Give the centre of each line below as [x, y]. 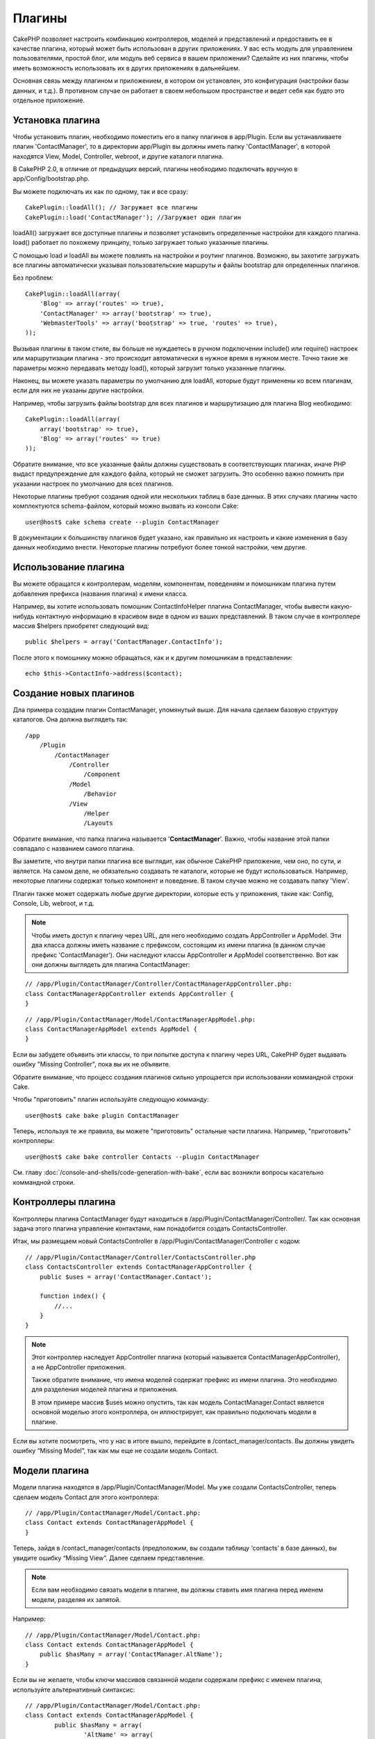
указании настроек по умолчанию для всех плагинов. [93, 483]
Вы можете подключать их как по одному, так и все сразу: [100, 191]
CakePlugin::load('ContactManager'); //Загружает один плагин [133, 217]
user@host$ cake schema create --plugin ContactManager [122, 522]
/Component [102, 775]
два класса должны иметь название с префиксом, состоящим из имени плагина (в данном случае [178, 945]
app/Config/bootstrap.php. [51, 179]
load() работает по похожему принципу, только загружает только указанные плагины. [141, 243]
